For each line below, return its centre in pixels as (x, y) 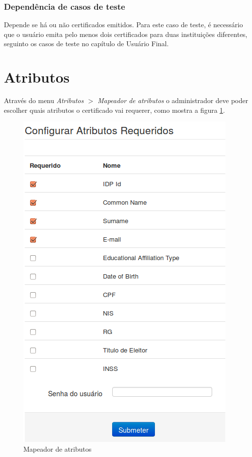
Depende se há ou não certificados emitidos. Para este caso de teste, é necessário (124, 25)
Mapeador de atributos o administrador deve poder (173, 100)
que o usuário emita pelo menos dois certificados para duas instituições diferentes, (126, 34)
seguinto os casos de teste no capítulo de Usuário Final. (86, 44)
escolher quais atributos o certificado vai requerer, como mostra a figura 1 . (115, 110)
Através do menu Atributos (44, 100)
